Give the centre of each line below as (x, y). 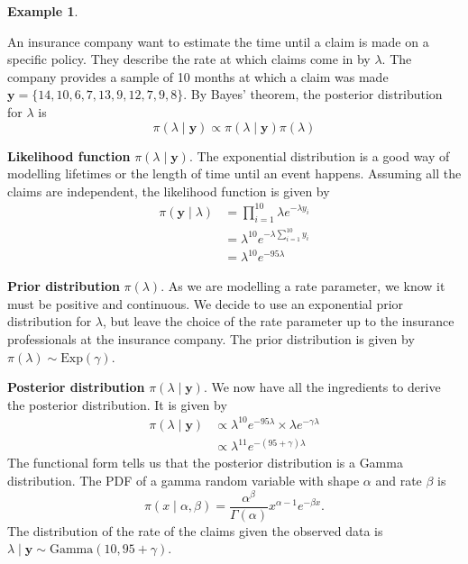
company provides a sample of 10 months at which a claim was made (198, 76)
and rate (399, 481)
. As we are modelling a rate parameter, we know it (303, 286)
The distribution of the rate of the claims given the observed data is (195, 530)
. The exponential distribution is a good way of (319, 155)
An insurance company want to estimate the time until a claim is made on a (218, 41)
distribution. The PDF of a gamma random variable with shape (184, 481)
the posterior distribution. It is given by (117, 404)
